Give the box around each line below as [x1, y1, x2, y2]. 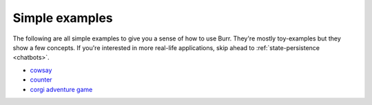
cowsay [30, 66, 52, 74]
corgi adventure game [30, 85, 93, 93]
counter [30, 75, 52, 84]
